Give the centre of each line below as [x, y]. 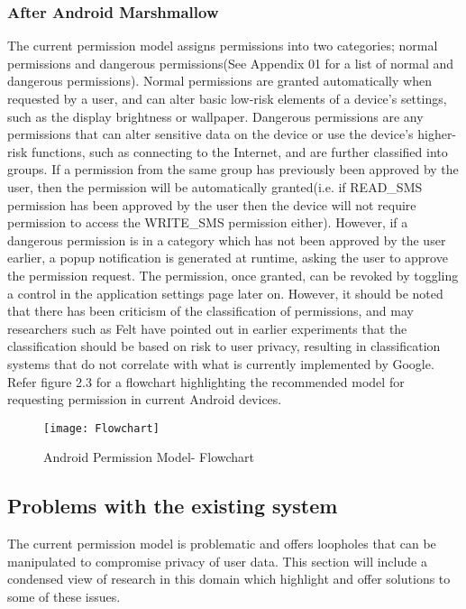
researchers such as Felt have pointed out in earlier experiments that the [207, 328]
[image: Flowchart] [101, 428]
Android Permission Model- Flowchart [149, 457]
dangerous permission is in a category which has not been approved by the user [227, 240]
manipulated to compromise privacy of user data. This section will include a [217, 561]
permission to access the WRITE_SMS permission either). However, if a [208, 222]
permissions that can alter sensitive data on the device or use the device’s [210, 134]
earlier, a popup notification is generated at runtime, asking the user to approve [228, 258]
